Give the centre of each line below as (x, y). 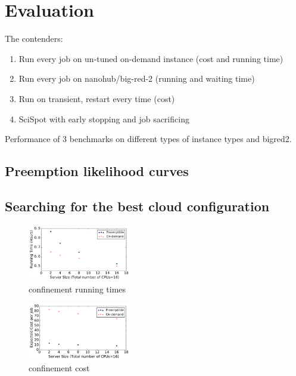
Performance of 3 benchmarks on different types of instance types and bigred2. (148, 139)
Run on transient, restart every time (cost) (97, 98)
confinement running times (77, 289)
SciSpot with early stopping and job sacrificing (104, 118)
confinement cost (59, 368)
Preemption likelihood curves (97, 171)
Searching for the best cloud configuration (137, 206)
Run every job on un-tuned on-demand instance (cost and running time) (151, 58)
